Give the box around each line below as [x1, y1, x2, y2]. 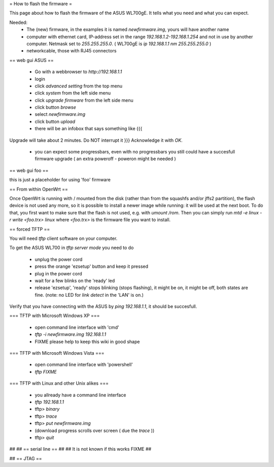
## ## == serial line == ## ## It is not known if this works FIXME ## [9, 446, 152, 452]
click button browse [35, 104, 76, 110]
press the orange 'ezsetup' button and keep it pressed [35, 263, 149, 269]
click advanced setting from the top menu [35, 83, 123, 89]
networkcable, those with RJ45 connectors [26, 48, 117, 54]
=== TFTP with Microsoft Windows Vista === [9, 350, 105, 356]
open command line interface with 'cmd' [35, 324, 119, 330]
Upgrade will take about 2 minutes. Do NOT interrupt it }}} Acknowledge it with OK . [9, 137, 183, 143]
